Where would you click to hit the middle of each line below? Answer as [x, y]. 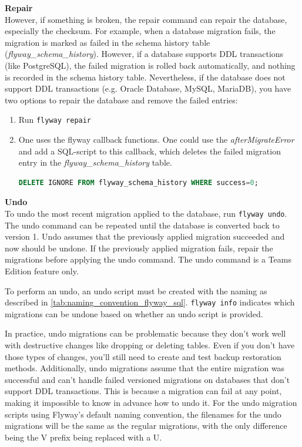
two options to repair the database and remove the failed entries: [121, 100]
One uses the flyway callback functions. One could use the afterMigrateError [156, 139]
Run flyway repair [55, 120]
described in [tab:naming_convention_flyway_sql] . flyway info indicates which [150, 302]
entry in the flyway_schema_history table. [95, 162]
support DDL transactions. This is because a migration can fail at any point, [143, 391]
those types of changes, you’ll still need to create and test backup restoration [143, 356]
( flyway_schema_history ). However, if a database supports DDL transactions [144, 54]
